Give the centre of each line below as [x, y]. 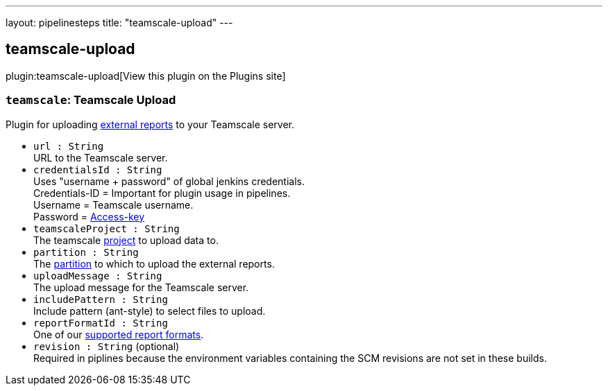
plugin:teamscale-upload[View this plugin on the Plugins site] [146, 76]
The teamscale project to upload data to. [126, 240]
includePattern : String [101, 299]
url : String [69, 146]
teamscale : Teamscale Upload [91, 100]
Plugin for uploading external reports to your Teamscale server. [150, 124]
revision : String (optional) [107, 346]
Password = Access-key [89, 216]
